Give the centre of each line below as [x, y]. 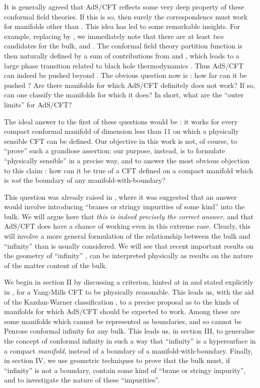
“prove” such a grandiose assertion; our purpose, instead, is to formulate [115, 151]
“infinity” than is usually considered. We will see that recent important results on [129, 245]
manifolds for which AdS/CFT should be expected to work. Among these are [122, 311]
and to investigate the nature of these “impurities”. [82, 380]
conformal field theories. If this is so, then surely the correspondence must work [126, 16]
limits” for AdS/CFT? [38, 104]
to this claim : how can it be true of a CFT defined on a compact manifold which [129, 170]
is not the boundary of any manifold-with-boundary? [85, 180]
